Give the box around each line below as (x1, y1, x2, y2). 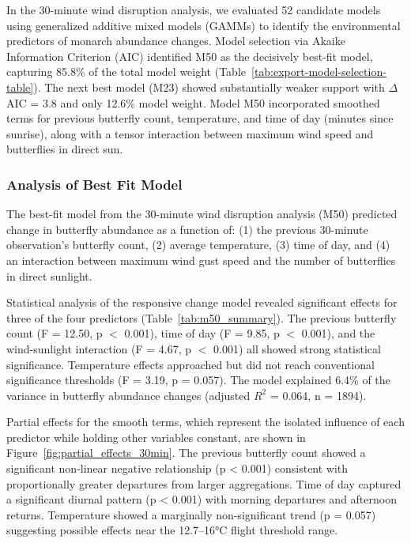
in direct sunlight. (6, 267, 92, 284)
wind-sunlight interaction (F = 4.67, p (6, 340, 192, 356)
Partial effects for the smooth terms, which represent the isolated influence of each (6, 413, 405, 430)
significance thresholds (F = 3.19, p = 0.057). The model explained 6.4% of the (6, 371, 390, 388)
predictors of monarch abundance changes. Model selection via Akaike (6, 32, 345, 49)
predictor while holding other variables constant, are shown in (6, 428, 306, 445)
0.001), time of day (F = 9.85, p (124, 325, 280, 341)
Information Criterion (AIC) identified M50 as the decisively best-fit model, (6, 47, 373, 64)
